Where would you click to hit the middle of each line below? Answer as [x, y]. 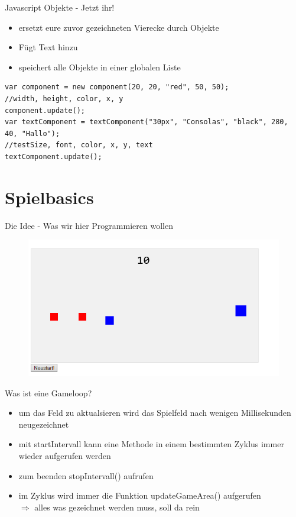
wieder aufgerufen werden [65, 456]
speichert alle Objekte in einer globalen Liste [100, 67]
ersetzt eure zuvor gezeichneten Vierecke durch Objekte [119, 27]
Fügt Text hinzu [48, 47]
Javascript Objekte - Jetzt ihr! [60, 7]
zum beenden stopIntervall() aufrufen [86, 475]
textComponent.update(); [53, 156]
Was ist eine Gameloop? [48, 392]
